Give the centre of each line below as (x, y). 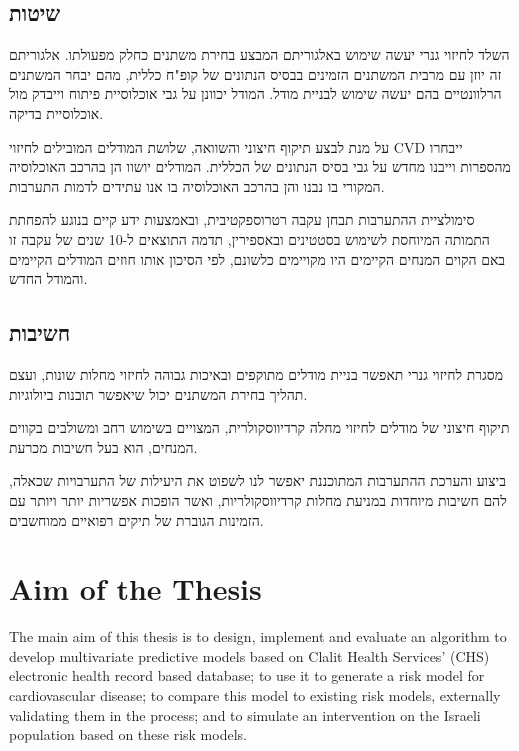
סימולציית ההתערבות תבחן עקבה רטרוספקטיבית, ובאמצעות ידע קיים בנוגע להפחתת (242, 219)
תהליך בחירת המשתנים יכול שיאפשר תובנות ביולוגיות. (158, 393)
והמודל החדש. (48, 278)
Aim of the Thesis (135, 588)
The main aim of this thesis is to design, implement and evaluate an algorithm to (258, 636)
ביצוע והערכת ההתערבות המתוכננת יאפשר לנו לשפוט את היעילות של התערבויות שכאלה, (257, 480)
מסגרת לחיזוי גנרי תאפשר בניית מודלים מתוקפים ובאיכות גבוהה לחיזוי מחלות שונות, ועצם (256, 373)
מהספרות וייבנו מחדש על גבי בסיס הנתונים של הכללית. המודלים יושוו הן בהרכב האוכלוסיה (260, 166)
